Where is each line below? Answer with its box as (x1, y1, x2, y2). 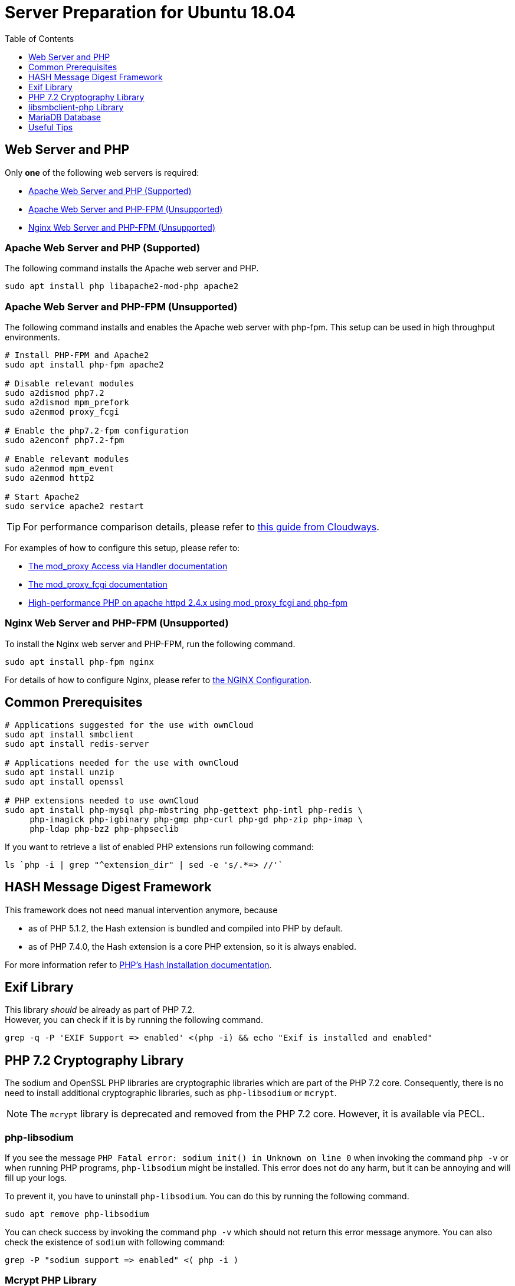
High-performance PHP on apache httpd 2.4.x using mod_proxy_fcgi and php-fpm (28, 598, 348, 608)
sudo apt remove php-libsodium (5, 1209, 149, 1219)
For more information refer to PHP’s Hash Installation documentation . (5, 959, 272, 970)
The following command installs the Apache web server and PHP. (5, 263, 259, 274)
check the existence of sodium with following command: (5, 1236, 225, 1247)
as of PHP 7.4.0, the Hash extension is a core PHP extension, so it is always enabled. (28, 941, 356, 952)
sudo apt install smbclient (5, 729, 135, 739)
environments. (5, 332, 60, 343)
